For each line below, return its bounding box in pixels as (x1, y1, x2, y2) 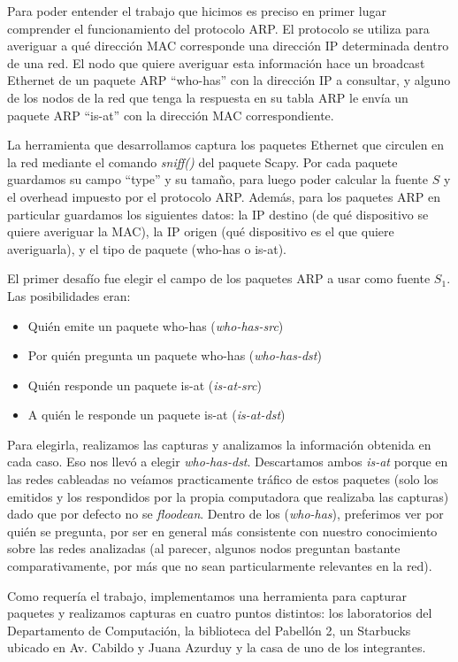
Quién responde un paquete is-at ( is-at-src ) (27, 375, 262, 394)
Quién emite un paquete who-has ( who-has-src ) (27, 316, 284, 335)
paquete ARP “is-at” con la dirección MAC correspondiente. (7, 105, 334, 124)
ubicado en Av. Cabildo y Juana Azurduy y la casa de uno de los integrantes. (7, 638, 426, 657)
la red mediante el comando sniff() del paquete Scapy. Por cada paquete (7, 152, 398, 171)
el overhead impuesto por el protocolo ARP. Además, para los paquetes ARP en (7, 187, 441, 205)
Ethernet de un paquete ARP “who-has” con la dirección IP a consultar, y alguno (7, 71, 451, 89)
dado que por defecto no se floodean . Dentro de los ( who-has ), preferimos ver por (7, 504, 444, 523)
